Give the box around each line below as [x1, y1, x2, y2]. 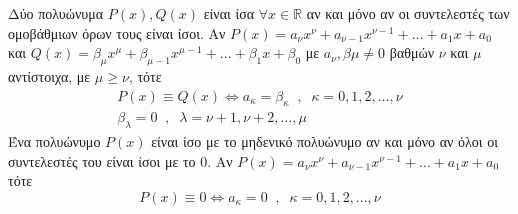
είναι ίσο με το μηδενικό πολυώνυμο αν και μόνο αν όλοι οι [151, 131, 499, 152]
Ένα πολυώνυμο [8, 131, 101, 152]
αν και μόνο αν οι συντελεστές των [306, 3, 510, 23]
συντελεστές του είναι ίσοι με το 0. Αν [8, 150, 233, 171]
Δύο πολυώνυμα [8, 3, 104, 23]
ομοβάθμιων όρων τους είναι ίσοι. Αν [8, 22, 226, 43]
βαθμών [389, 42, 434, 63]
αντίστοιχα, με [8, 65, 91, 86]
